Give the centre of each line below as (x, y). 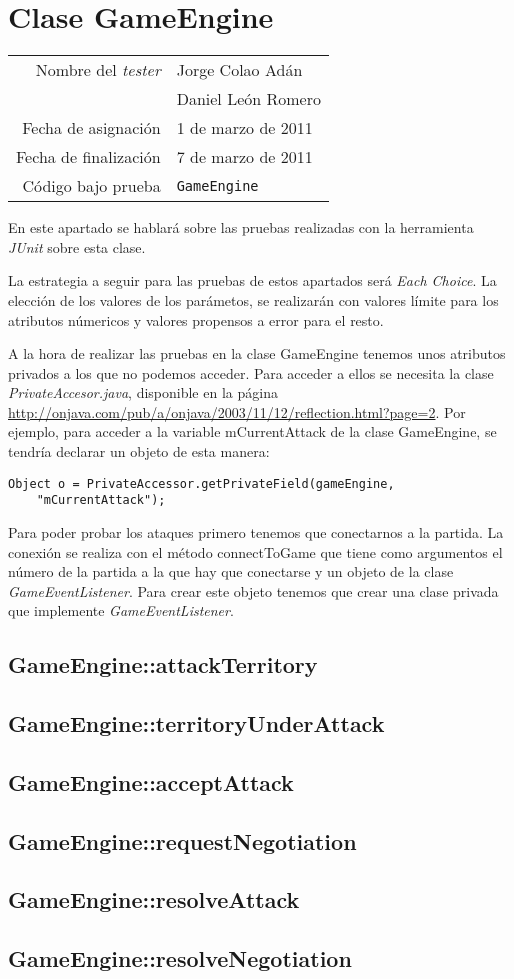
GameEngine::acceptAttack (151, 781)
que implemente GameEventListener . (121, 610)
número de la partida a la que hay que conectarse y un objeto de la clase (231, 571)
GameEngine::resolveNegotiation (180, 958)
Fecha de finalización (88, 157)
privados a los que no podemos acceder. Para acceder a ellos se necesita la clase (251, 372)
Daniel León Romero (248, 99)
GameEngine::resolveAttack (154, 899)
